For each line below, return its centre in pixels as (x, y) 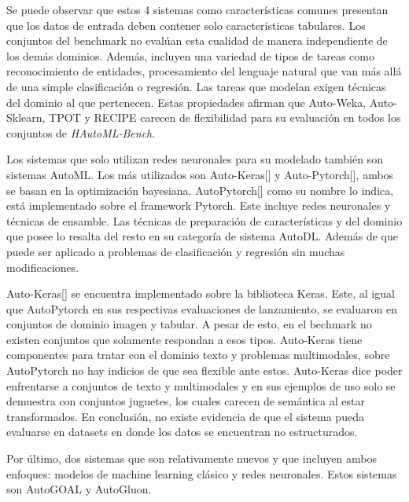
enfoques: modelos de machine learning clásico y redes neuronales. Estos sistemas (202, 473)
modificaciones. (43, 267)
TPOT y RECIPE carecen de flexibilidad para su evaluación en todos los (225, 117)
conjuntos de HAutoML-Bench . (81, 132)
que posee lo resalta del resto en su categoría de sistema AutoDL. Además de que (202, 236)
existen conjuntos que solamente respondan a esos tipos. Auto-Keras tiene (184, 339)
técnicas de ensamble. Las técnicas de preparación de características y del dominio (204, 220)
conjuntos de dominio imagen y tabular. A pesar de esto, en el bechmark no (189, 324)
